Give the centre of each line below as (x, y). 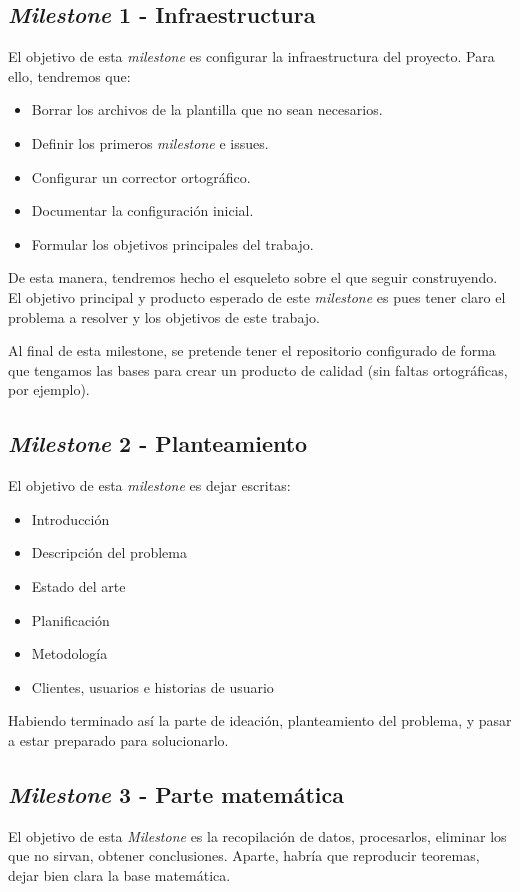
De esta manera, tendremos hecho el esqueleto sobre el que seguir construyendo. (253, 277)
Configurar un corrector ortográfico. (141, 176)
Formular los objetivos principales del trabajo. (172, 243)
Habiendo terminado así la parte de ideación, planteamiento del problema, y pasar (260, 720)
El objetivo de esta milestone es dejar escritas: (149, 485)
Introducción (70, 518)
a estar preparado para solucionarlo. (118, 739)
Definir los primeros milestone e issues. (150, 142)
